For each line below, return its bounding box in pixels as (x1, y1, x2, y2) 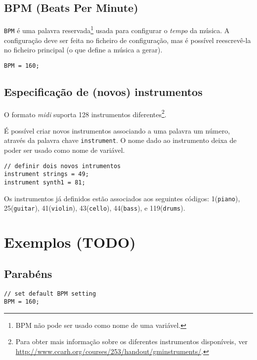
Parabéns (4, 266, 52, 281)
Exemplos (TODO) (4, 232, 136, 252)
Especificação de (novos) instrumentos (4, 84, 203, 99)
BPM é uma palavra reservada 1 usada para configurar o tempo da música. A (4, 24, 230, 35)
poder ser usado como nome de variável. (4, 145, 125, 155)
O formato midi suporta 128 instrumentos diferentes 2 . (4, 107, 167, 119)
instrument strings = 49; (4, 171, 89, 178)
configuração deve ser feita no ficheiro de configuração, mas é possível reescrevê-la (4, 35, 251, 45)
